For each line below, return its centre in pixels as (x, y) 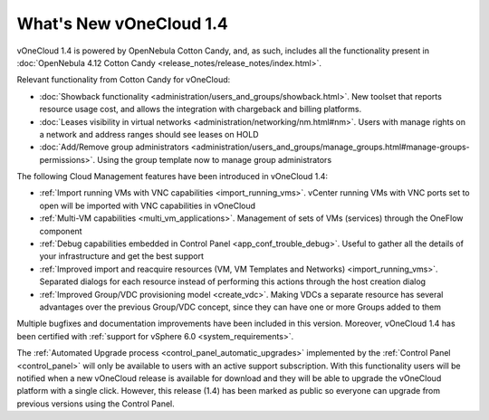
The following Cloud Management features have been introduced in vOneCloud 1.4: (173, 177)
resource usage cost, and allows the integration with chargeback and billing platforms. (201, 110)
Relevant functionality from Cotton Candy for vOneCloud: (124, 80)
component (61, 231)
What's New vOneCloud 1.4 (122, 24)
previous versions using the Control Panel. (96, 404)
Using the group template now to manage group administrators (214, 159)
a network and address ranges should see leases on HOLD (149, 134)
